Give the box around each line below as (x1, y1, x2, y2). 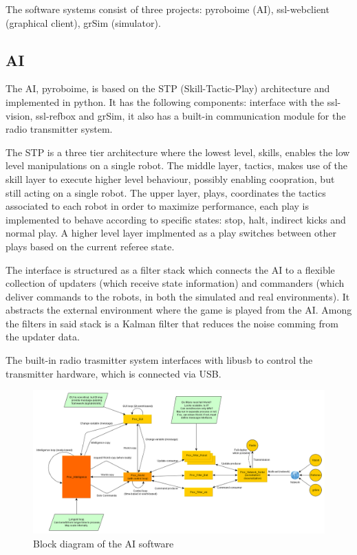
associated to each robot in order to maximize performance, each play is (6, 199, 309, 213)
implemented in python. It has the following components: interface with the (6, 94, 324, 109)
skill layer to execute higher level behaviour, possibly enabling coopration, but (6, 171, 335, 186)
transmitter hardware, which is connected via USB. (6, 366, 221, 380)
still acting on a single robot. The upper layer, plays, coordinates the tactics (6, 185, 326, 199)
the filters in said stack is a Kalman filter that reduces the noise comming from (6, 316, 338, 330)
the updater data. (6, 329, 80, 344)
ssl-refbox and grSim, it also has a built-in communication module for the (36, 108, 346, 122)
